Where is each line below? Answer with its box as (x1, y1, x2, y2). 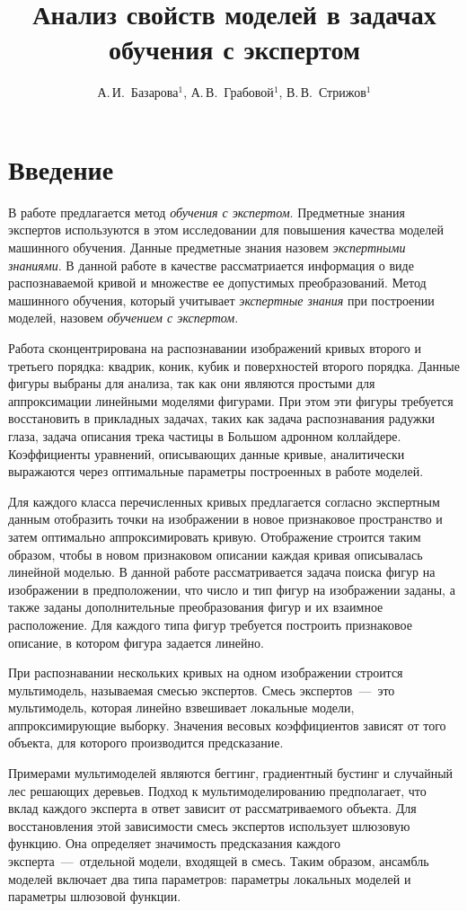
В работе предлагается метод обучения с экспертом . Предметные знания (8, 202, 406, 221)
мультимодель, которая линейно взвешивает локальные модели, (8, 698, 355, 717)
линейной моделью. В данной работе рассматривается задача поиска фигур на (8, 562, 436, 581)
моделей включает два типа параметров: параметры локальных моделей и (8, 869, 411, 888)
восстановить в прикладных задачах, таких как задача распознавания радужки (8, 409, 435, 428)
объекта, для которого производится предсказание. (8, 733, 284, 752)
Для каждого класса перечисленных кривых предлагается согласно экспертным (8, 491, 440, 510)
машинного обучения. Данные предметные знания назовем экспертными (8, 238, 406, 257)
